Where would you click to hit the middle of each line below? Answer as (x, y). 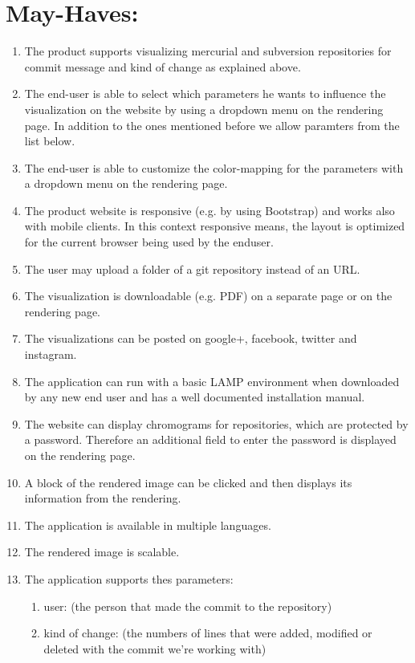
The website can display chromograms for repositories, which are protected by (216, 423)
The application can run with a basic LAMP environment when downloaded (212, 381)
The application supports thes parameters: (129, 578)
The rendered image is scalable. (102, 552)
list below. (50, 141)
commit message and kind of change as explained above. (163, 66)
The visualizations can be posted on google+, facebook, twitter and (191, 338)
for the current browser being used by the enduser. (149, 242)
